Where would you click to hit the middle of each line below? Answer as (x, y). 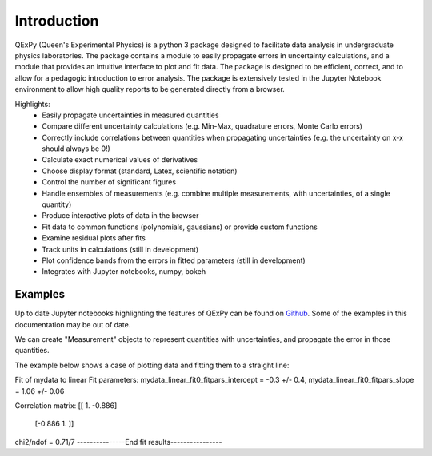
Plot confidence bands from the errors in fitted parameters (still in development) (174, 260)
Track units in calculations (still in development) (120, 249)
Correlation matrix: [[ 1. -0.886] (66, 406)
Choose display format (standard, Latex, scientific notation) (140, 171)
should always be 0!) (76, 149)
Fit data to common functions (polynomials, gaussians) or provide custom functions (180, 227)
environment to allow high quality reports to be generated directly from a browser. (150, 89)
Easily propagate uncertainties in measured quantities (130, 115)
